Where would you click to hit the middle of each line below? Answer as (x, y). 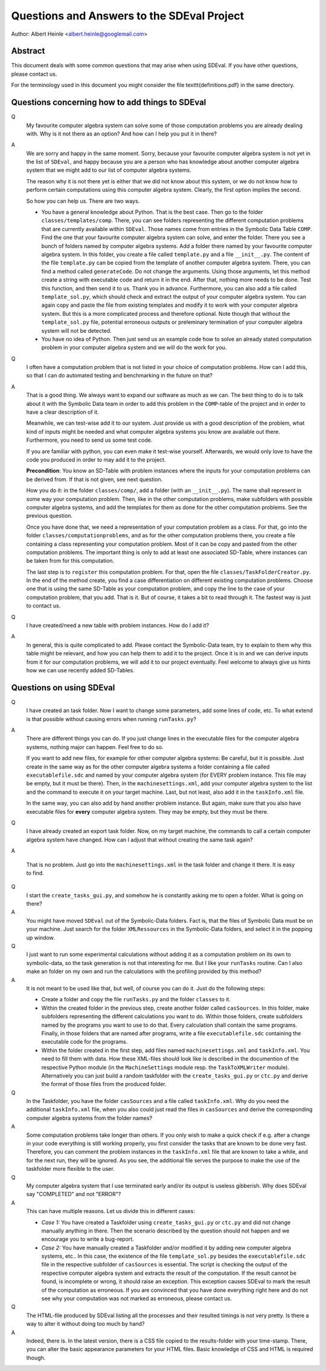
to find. (35, 873)
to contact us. (43, 606)
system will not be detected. (76, 330)
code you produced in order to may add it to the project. (96, 459)
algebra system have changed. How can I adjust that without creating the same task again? (139, 839)
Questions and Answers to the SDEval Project (128, 16)
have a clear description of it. (62, 412)
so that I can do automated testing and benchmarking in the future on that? (120, 376)
